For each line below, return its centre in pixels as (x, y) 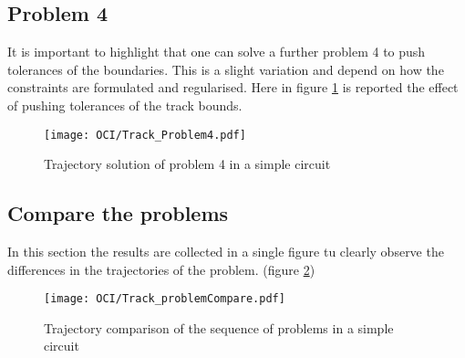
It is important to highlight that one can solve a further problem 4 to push (217, 52)
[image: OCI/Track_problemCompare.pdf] (165, 299)
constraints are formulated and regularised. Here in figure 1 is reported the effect (233, 87)
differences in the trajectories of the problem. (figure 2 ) (161, 269)
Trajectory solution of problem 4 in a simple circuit (187, 164)
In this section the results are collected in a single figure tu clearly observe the (226, 252)
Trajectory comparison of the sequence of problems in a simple (219, 327)
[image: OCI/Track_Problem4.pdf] (145, 135)
